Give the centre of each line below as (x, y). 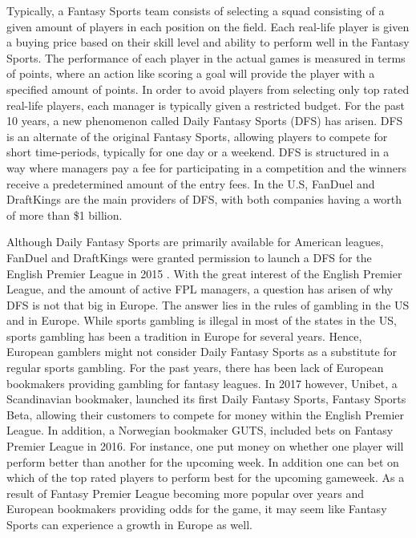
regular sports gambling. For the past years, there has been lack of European (195, 368)
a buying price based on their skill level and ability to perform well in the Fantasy (208, 42)
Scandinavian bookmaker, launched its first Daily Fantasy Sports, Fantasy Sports (206, 399)
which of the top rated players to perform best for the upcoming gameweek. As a (206, 477)
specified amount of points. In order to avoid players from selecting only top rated (208, 89)
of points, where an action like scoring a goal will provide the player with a (191, 73)
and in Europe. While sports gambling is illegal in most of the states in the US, (202, 320)
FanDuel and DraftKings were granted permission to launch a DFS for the (189, 257)
